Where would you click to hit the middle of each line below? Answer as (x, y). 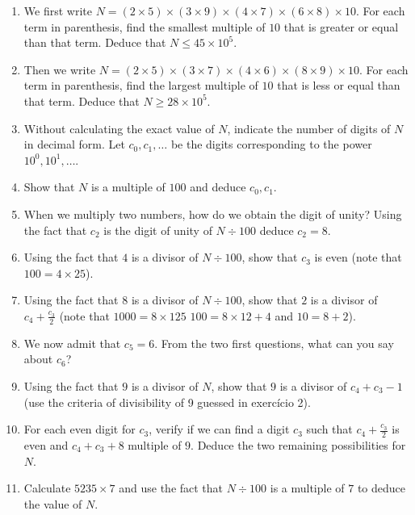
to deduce (381, 488)
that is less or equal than (339, 85)
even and (46, 444)
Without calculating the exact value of (119, 128)
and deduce (218, 187)
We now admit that (72, 343)
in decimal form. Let (74, 144)
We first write (58, 10)
